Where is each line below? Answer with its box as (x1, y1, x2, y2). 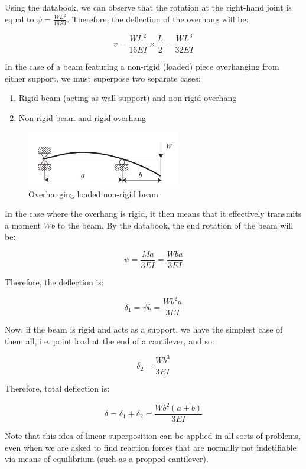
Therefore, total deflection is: (5, 382, 110, 394)
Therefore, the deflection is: (5, 276, 104, 288)
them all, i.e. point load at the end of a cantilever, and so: (5, 334, 214, 347)
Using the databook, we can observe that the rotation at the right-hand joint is (5, 1, 292, 13)
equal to (5, 12, 34, 25)
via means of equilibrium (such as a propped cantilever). (5, 452, 209, 465)
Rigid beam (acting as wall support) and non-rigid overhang (18, 92, 237, 104)
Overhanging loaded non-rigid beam (28, 187, 158, 200)
